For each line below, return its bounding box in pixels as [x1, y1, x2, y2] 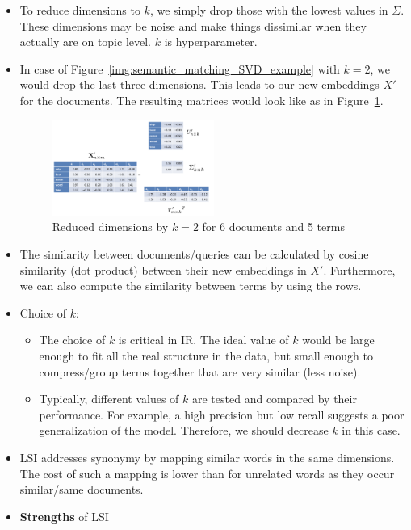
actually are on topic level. [19, 33, 152, 50]
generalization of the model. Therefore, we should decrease [39, 422, 329, 439]
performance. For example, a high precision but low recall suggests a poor [39, 406, 405, 423]
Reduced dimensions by [52, 218, 169, 235]
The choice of [39, 331, 106, 348]
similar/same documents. [19, 481, 144, 498]
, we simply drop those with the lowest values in [149, 2, 388, 18]
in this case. [342, 422, 401, 439]
